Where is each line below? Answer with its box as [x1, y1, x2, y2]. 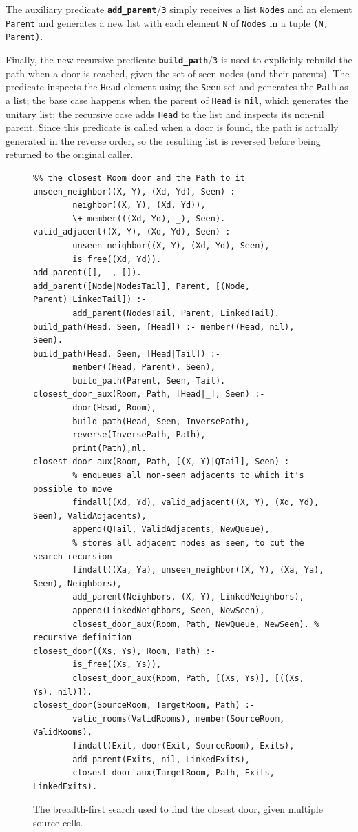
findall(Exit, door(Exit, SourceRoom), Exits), [72, 740, 295, 751]
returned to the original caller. [6, 147, 134, 161]
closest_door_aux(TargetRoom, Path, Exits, [72, 768, 275, 778]
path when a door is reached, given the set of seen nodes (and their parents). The [6, 66, 350, 80]
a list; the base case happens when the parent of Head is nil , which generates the [6, 92, 348, 107]
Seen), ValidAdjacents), [33, 511, 147, 521]
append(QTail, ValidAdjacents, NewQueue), [72, 524, 270, 535]
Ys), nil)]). [33, 686, 92, 697]
